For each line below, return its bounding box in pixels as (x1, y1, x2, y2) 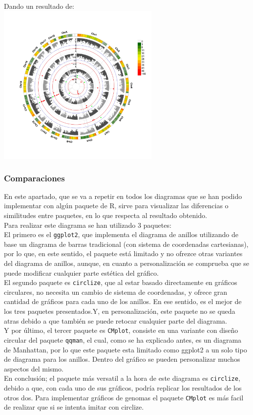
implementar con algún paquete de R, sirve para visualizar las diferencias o (4, 200, 229, 211)
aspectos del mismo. (4, 363, 63, 373)
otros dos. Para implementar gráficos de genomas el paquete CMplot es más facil (4, 392, 244, 402)
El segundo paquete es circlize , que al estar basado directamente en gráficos (4, 277, 237, 287)
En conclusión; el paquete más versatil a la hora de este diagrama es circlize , (4, 373, 240, 383)
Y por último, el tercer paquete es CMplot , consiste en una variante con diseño (4, 325, 238, 335)
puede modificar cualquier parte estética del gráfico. (4, 267, 159, 278)
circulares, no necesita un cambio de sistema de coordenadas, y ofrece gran (4, 286, 228, 297)
